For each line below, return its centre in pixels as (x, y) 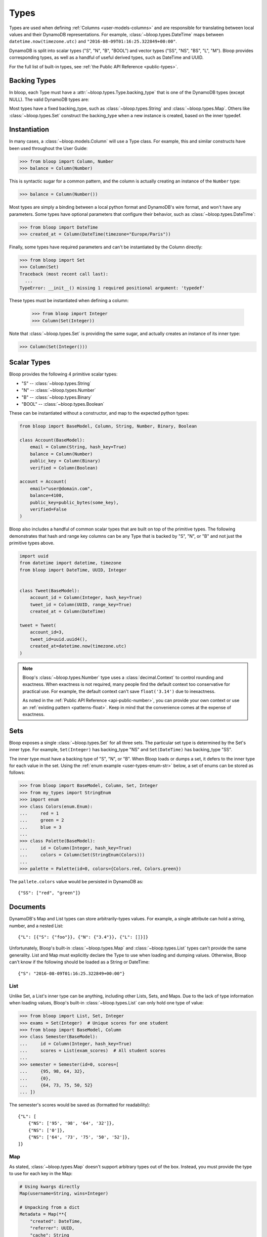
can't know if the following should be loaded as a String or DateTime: (79, 962)
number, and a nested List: (36, 926)
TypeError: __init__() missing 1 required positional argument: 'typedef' (112, 288)
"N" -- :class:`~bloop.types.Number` (59, 390)
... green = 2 (42, 820)
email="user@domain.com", (61, 488)
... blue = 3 (41, 827)
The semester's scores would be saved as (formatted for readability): (80, 1105)
